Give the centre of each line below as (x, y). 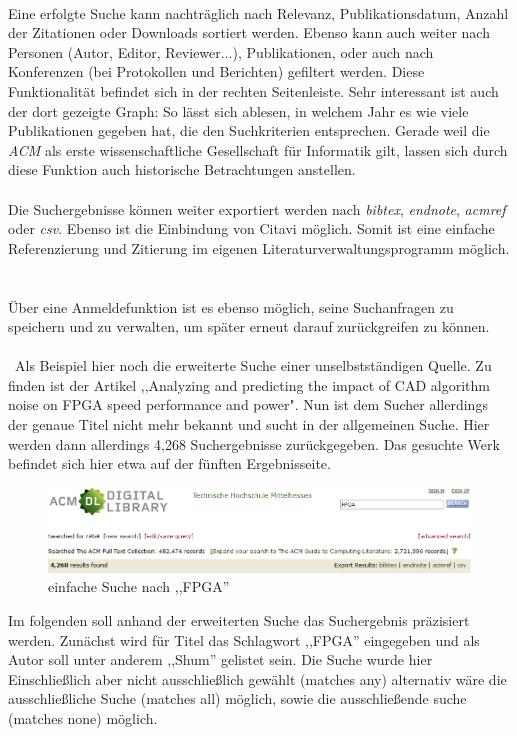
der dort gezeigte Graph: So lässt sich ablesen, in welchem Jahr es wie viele (238, 110)
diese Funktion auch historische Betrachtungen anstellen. (182, 169)
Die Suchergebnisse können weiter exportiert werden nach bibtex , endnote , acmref (257, 208)
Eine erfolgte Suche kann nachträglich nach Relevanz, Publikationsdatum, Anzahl (258, 12)
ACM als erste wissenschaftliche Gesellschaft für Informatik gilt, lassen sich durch (258, 149)
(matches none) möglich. (83, 717)
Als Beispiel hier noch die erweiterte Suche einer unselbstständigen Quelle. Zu (253, 365)
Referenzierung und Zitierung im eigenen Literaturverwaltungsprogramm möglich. (259, 247)
